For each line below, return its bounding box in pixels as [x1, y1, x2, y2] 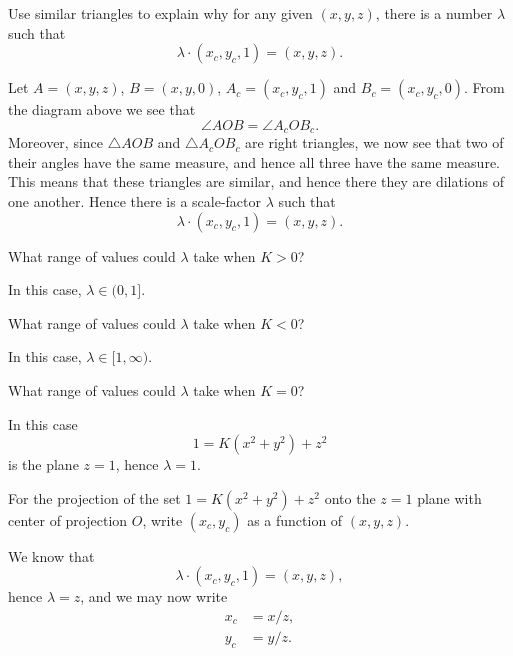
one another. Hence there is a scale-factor [8, 191, 262, 212]
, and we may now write [80, 586, 228, 607]
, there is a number [375, 3, 493, 23]
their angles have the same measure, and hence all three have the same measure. [8, 151, 500, 172]
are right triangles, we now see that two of [245, 132, 504, 153]
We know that [8, 545, 95, 566]
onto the [324, 487, 376, 508]
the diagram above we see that [8, 99, 196, 120]
